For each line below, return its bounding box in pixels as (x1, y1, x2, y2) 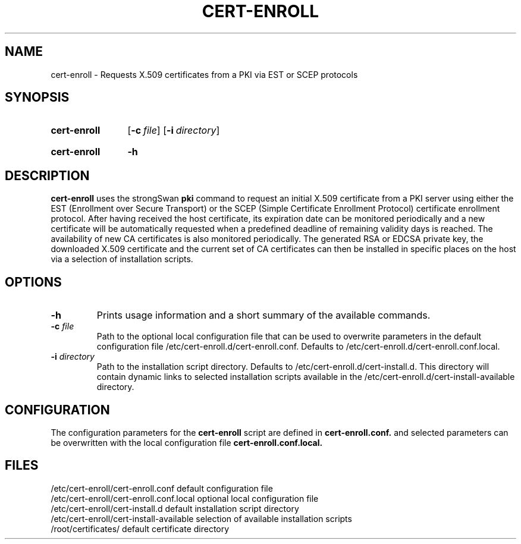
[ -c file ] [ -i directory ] (127, 124, 220, 137)
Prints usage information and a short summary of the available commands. (96, 309, 431, 322)
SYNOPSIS (5, 90, 70, 105)
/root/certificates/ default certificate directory (51, 523, 230, 534)
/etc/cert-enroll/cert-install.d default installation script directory (51, 503, 299, 514)
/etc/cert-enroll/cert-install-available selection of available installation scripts (51, 513, 352, 524)
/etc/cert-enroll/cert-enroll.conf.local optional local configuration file (51, 493, 319, 504)
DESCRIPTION (5, 168, 90, 183)
